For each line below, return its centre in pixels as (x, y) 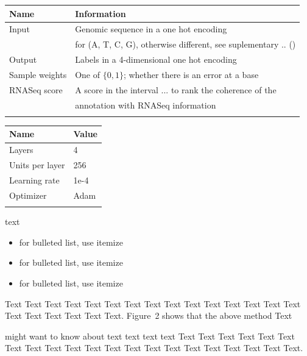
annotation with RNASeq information (146, 105)
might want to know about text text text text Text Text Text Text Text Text (150, 336)
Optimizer (28, 195)
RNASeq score (36, 89)
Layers (21, 150)
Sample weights (38, 74)
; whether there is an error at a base (191, 74)
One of (88, 74)
